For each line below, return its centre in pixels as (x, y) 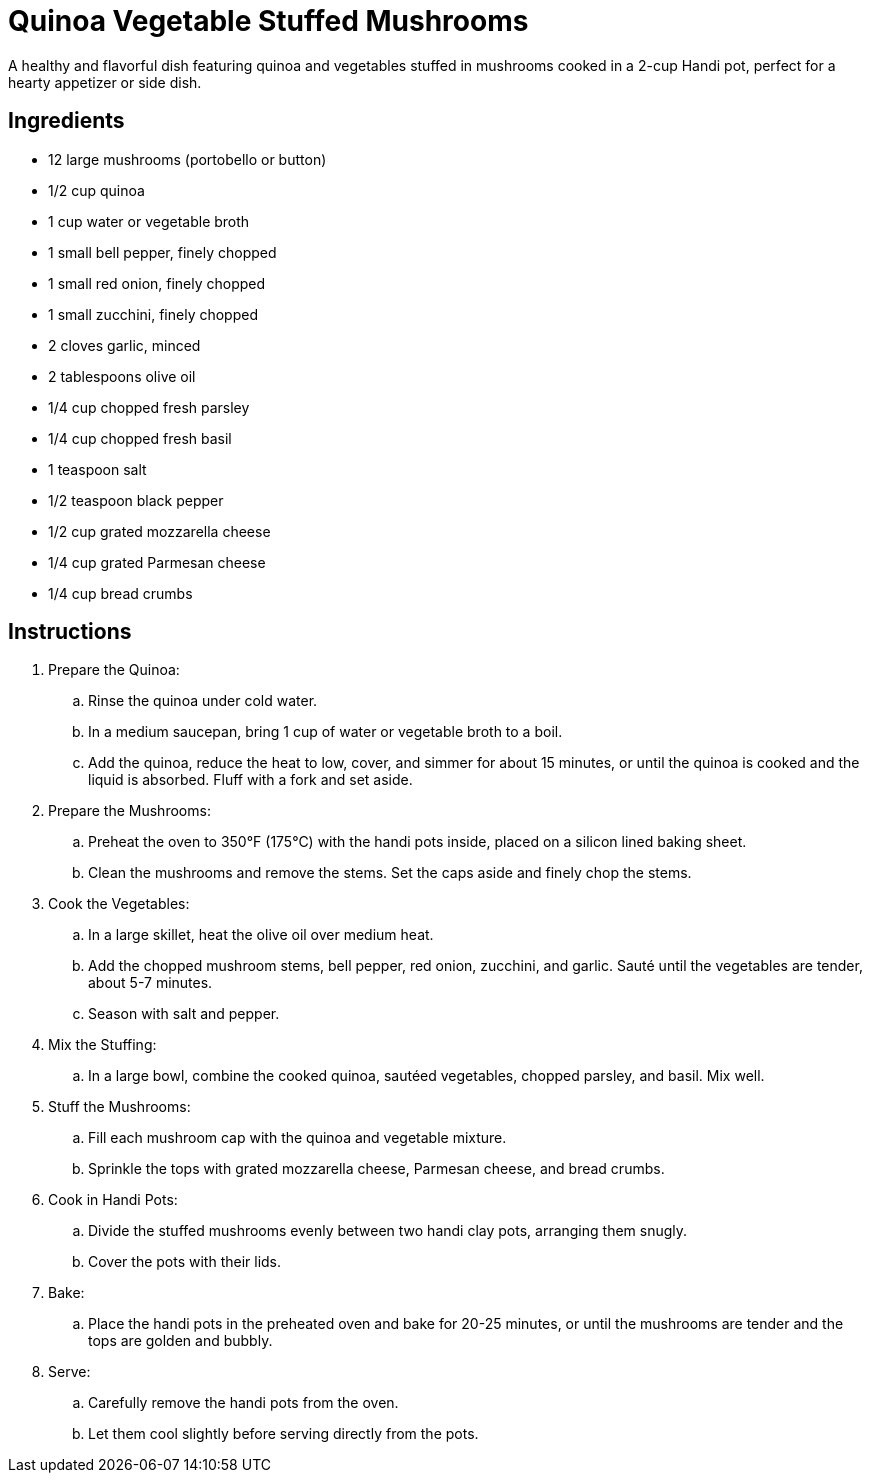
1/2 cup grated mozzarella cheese (159, 531)
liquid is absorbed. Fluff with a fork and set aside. (250, 780)
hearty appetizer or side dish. (105, 82)
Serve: (69, 1372)
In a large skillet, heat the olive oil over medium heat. (261, 935)
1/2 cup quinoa (96, 190)
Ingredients (66, 121)
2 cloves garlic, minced (124, 345)
